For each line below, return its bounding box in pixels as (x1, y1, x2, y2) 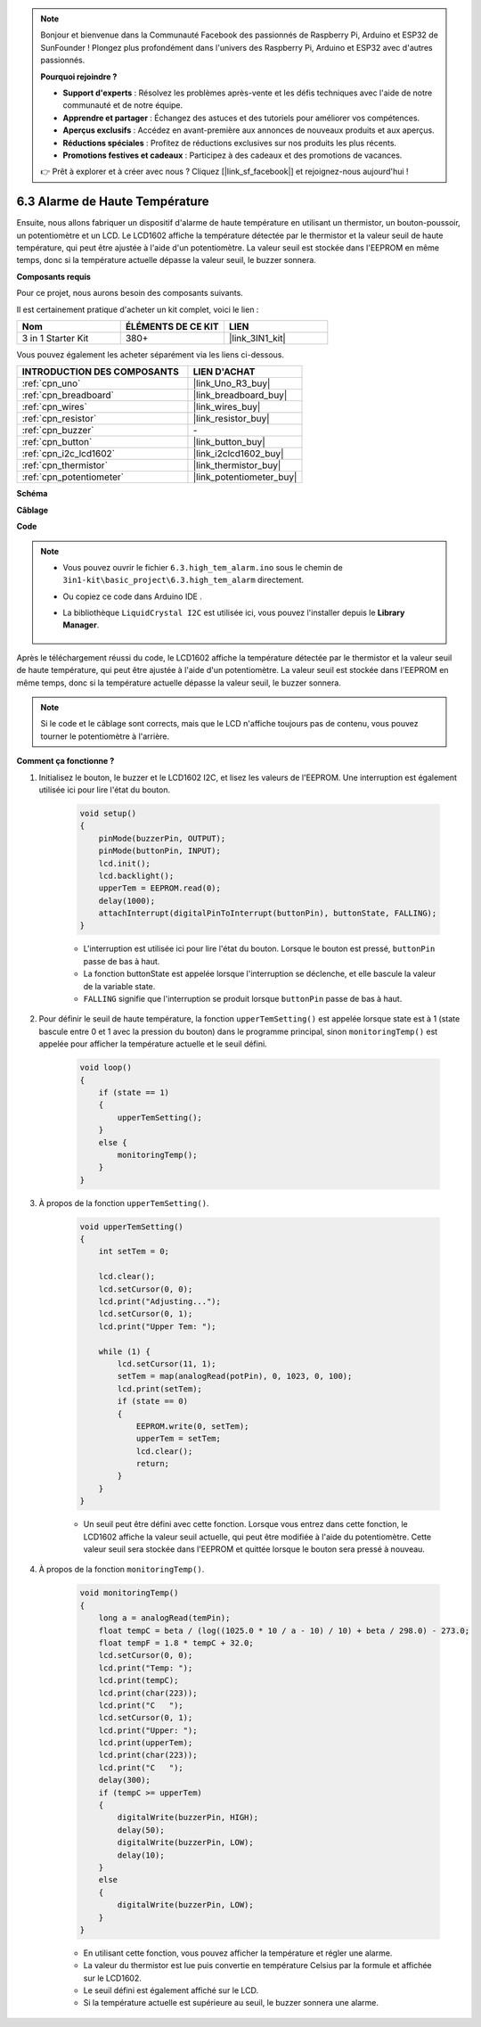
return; (135, 1458, 169, 1469)
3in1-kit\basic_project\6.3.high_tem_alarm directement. (62, 575, 305, 586)
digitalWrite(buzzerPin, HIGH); (117, 1812, 258, 1823)
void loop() (79, 1063, 133, 1073)
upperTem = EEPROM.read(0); (98, 883, 222, 893)
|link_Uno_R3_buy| (192, 377, 271, 390)
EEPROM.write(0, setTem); (135, 1421, 249, 1431)
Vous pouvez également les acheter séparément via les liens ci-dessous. (16, 349, 285, 360)
